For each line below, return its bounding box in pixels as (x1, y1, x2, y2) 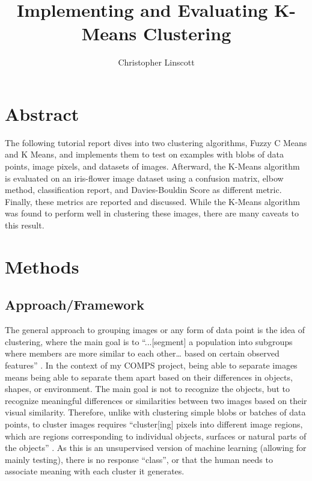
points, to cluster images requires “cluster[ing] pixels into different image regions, (5, 417, 303, 430)
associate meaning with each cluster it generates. (5, 465, 185, 477)
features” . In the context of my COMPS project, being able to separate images (5, 358, 298, 371)
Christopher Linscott (118, 56, 195, 69)
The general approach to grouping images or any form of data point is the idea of (5, 323, 305, 336)
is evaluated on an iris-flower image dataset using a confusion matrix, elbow (5, 171, 284, 184)
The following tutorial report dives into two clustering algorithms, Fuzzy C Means (5, 136, 307, 149)
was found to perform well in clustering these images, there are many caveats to (5, 207, 299, 219)
